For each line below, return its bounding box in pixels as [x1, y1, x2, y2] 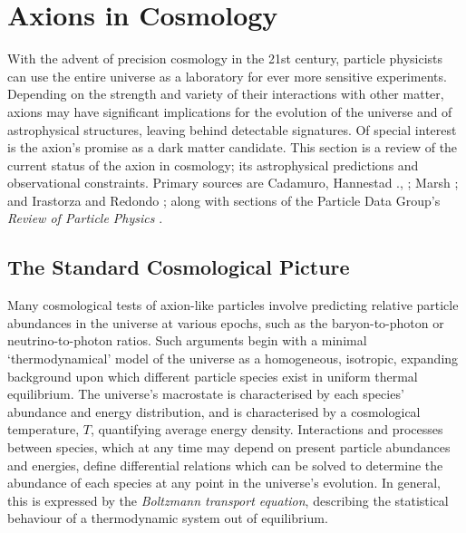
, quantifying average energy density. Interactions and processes [90, 420, 443, 439]
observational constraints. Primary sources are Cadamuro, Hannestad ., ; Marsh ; [7, 173, 459, 192]
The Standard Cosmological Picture [7, 253, 350, 281]
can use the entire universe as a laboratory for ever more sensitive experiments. [7, 66, 447, 85]
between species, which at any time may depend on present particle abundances [7, 438, 451, 457]
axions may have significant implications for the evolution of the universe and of [7, 102, 452, 121]
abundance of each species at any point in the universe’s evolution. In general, [7, 473, 441, 492]
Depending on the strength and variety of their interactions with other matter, [7, 84, 444, 103]
